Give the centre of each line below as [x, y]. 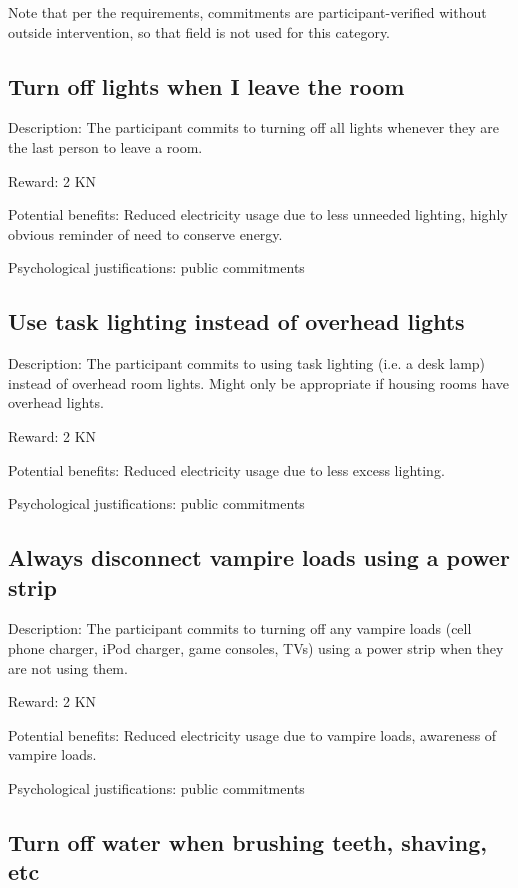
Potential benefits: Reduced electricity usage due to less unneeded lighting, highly [258, 214]
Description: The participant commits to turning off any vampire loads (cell [240, 628]
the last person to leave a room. [105, 146]
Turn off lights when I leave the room [206, 85]
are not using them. [68, 667]
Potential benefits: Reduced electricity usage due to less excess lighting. [226, 469]
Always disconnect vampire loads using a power [259, 557]
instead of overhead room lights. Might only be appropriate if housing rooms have [259, 382]
